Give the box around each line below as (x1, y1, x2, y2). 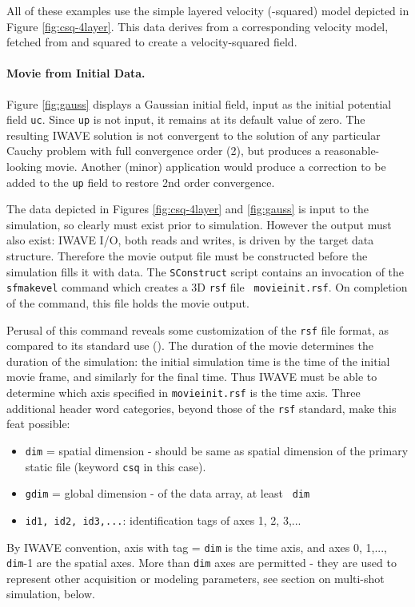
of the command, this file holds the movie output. (6, 294, 249, 311)
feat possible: (6, 415, 70, 432)
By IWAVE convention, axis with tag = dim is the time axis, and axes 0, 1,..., (6, 538, 388, 555)
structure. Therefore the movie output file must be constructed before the (6, 248, 368, 264)
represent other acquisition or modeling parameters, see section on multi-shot (6, 569, 385, 586)
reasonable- (324, 142, 380, 159)
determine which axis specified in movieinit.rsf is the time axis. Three (6, 383, 361, 400)
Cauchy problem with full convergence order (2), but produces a (6, 142, 321, 159)
